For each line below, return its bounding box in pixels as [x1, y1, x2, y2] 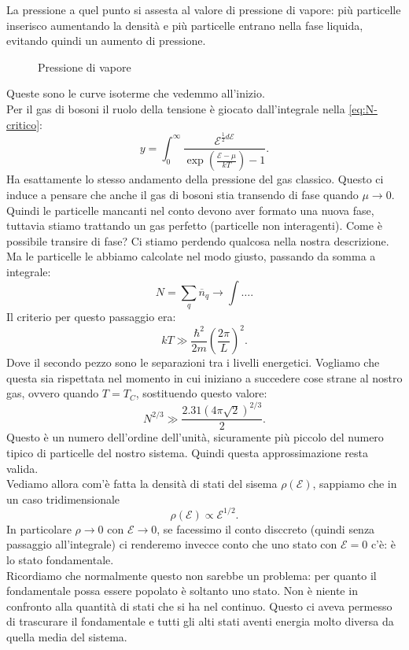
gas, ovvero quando [6, 385, 99, 401]
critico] [6, 116, 40, 132]
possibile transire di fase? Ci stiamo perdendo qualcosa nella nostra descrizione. [6, 232, 389, 249]
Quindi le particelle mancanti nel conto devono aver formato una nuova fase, [6, 201, 374, 218]
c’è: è [370, 536, 396, 552]
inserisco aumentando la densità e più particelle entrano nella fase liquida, [6, 17, 363, 33]
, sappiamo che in [312, 475, 397, 492]
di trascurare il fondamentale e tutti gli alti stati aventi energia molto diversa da [6, 613, 394, 630]
